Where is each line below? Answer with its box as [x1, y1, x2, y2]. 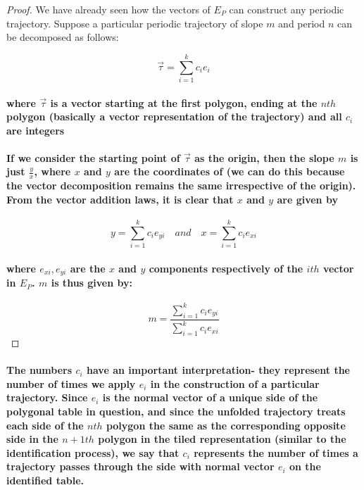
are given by [277, 191, 338, 206]
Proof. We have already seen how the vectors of [6, 2, 211, 16]
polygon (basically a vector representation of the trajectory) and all [6, 109, 342, 124]
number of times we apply [6, 376, 136, 391]
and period [278, 15, 325, 30]
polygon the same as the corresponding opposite [106, 417, 346, 432]
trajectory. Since [6, 390, 88, 405]
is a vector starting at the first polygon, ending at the [50, 95, 318, 110]
